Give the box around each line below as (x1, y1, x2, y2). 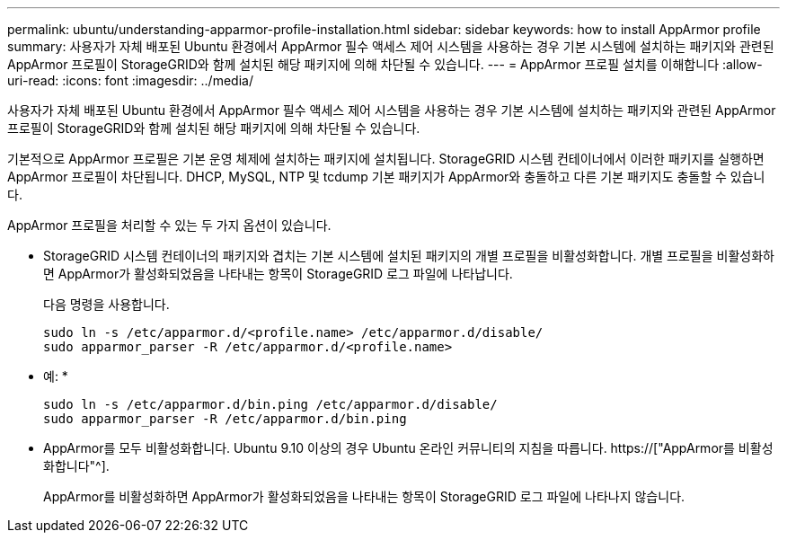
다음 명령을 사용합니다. (43, 297, 170, 312)
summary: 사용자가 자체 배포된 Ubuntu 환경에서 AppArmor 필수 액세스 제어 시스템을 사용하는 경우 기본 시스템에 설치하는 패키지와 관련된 (7, 39, 774, 54)
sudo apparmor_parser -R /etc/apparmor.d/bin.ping (43, 412, 407, 426)
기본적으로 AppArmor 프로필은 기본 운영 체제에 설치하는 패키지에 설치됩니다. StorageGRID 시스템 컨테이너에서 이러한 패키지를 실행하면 (7, 151, 765, 166)
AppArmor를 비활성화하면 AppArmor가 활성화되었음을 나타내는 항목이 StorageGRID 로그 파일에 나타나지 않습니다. (43, 489, 685, 504)
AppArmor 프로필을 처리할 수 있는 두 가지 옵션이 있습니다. (7, 217, 332, 233)
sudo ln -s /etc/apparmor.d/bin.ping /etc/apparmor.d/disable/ (43, 397, 498, 412)
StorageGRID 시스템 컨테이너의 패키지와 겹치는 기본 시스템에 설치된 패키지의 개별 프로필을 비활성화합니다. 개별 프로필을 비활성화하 (43, 248, 774, 263)
